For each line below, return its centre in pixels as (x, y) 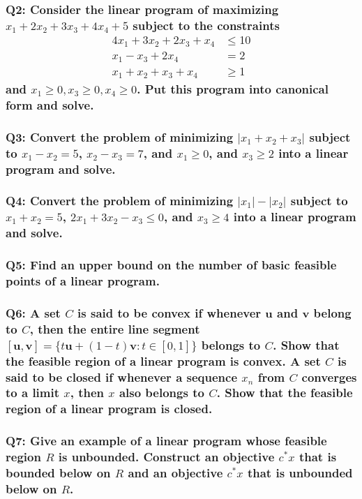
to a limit (33, 393)
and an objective (175, 473)
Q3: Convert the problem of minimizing (120, 136)
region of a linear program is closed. (109, 409)
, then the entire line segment (115, 328)
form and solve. (50, 104)
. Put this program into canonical (233, 88)
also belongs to (161, 393)
